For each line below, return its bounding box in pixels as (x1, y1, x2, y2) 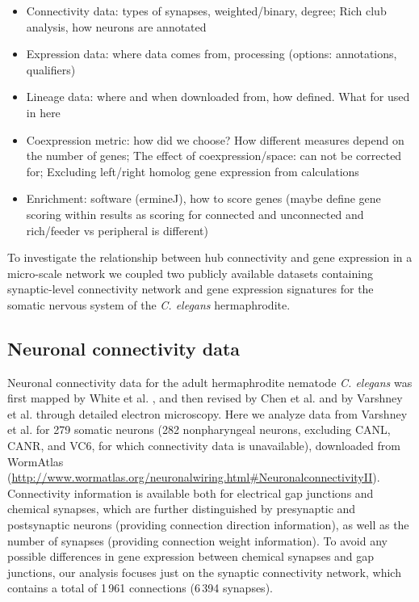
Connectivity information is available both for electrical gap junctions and (7, 484, 374, 501)
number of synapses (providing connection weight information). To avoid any (7, 532, 388, 549)
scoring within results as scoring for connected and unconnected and (26, 205, 364, 222)
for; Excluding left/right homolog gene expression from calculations (26, 162, 359, 179)
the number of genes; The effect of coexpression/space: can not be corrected (26, 147, 402, 164)
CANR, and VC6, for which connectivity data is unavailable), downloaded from (7, 437, 400, 454)
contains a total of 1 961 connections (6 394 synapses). (7, 579, 273, 596)
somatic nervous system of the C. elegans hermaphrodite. (7, 296, 291, 313)
